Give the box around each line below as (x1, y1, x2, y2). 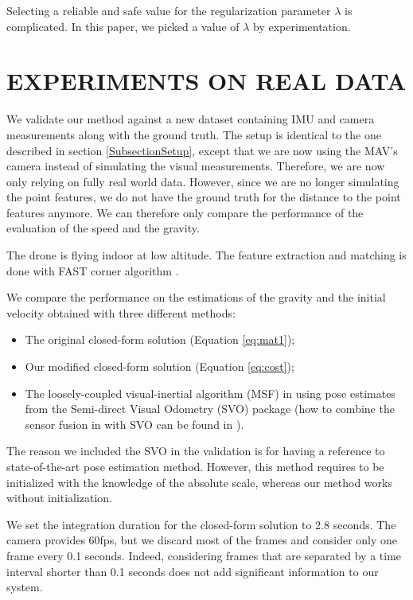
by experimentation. (253, 18, 351, 34)
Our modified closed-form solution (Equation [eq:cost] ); (25, 358, 294, 375)
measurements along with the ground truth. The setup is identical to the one (6, 126, 381, 142)
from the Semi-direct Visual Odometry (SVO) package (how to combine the (25, 400, 395, 417)
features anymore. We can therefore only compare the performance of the (6, 204, 364, 220)
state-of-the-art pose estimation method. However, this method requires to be (6, 458, 384, 474)
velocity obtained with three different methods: (6, 304, 236, 321)
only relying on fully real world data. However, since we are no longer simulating (6, 173, 399, 189)
